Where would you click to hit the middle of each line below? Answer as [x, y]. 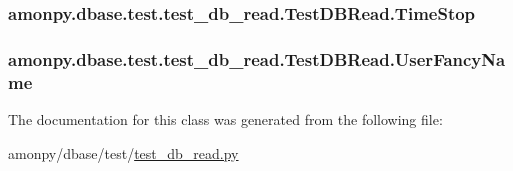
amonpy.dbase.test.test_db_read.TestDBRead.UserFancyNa [257, 58]
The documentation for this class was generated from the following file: [225, 118]
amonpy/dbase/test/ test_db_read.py [123, 152]
